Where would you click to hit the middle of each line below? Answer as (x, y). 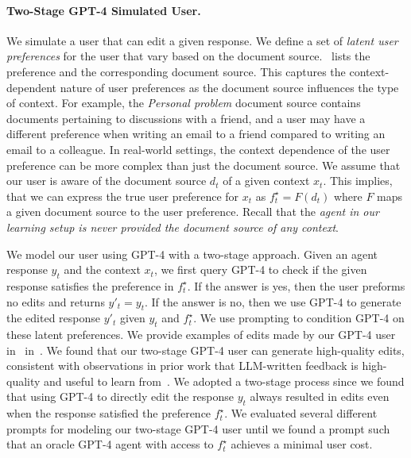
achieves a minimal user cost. (302, 444)
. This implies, (358, 181)
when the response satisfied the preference (109, 413)
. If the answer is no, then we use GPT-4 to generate (273, 301)
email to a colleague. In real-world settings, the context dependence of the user (198, 149)
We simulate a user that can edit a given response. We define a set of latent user (202, 40)
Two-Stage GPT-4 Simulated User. (104, 10)
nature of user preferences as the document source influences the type (229, 87)
